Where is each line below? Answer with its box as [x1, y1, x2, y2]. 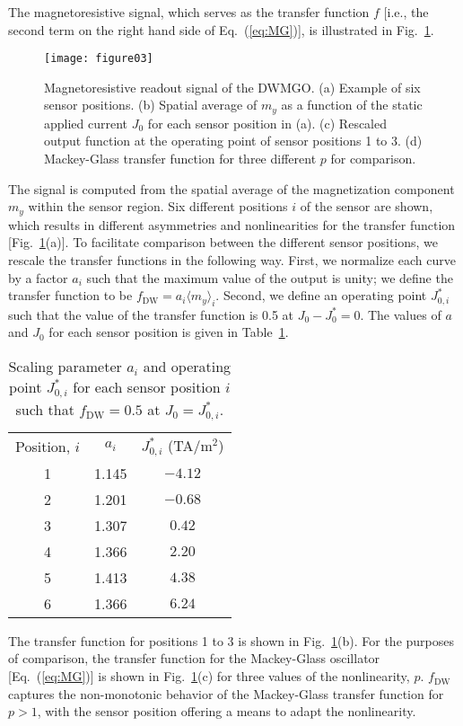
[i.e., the [383, 3, 429, 21]
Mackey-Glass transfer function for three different [44, 149, 317, 168]
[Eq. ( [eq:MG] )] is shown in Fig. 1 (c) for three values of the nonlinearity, [8, 667, 410, 686]
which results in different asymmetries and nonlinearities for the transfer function [8, 215, 456, 234]
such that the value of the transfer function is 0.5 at [8, 305, 294, 323]
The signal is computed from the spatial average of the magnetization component [8, 179, 455, 198]
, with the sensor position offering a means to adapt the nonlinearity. [37, 702, 416, 721]
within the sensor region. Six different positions [28, 197, 288, 216]
